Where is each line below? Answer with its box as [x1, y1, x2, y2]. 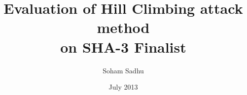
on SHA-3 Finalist [60, 36, 186, 57]
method [97, 17, 150, 37]
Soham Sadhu [103, 65, 144, 75]
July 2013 [108, 82, 138, 92]
